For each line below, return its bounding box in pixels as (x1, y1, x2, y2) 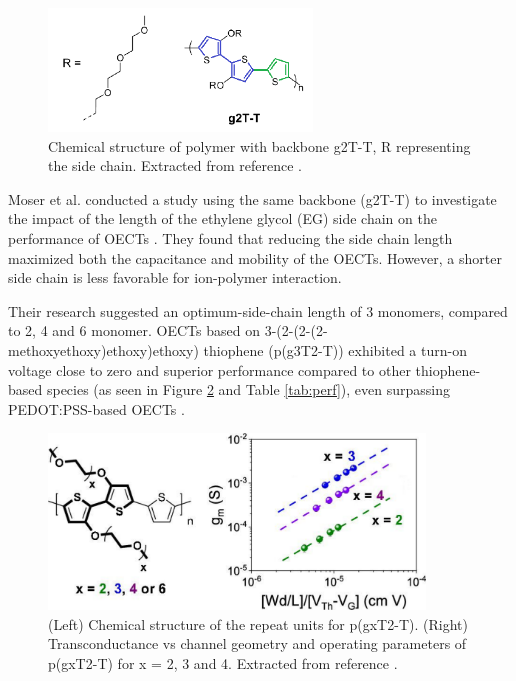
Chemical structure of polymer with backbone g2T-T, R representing (48, 135, 471, 156)
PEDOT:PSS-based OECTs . (8, 398, 185, 419)
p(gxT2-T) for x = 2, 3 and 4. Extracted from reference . (48, 653, 398, 674)
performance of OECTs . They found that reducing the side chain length (8, 227, 453, 248)
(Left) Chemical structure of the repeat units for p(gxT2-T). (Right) (48, 613, 468, 634)
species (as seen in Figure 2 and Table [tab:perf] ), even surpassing (46, 379, 450, 400)
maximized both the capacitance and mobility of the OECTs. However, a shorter (8, 247, 502, 268)
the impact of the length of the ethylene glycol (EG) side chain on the (8, 208, 437, 229)
